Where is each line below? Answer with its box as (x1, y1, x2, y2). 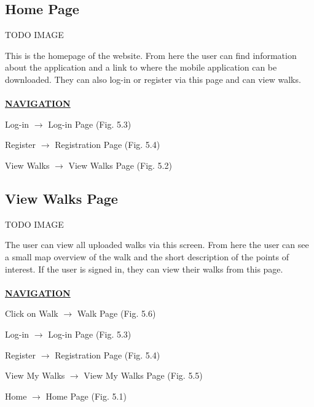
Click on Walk (5, 307, 58, 320)
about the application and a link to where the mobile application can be (5, 61, 277, 74)
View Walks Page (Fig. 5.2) (68, 158, 172, 171)
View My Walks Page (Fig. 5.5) (84, 369, 203, 382)
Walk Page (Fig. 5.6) (77, 307, 156, 320)
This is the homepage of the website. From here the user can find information (5, 48, 297, 61)
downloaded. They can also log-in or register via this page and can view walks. (5, 72, 301, 85)
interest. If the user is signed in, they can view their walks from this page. (5, 262, 283, 275)
